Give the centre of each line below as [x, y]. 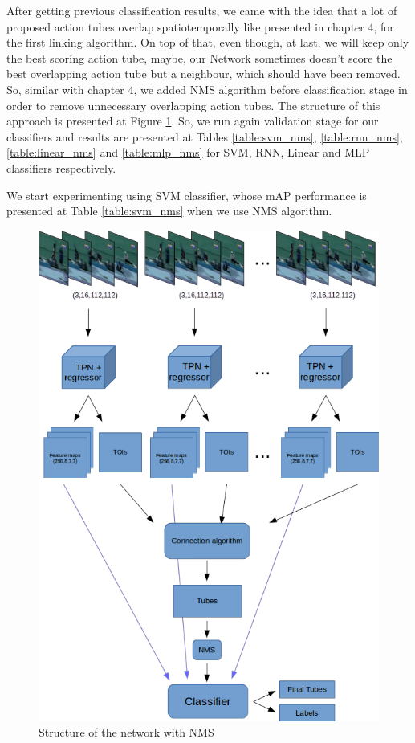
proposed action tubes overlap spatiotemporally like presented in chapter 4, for [200, 26]
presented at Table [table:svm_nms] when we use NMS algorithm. [169, 211]
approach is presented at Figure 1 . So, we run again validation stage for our [193, 121]
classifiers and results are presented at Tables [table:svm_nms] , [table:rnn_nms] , [205, 136]
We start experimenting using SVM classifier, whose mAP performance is [187, 195]
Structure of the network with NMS [126, 732]
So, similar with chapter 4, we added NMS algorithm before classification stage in [207, 89]
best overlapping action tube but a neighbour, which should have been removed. [203, 73]
